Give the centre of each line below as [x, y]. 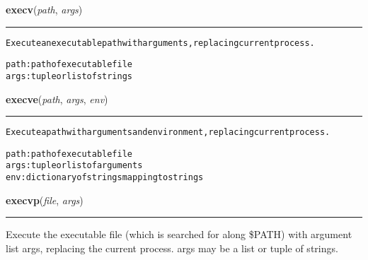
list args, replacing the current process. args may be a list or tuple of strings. [172, 248]
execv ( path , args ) [44, 9]
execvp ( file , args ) [45, 200]
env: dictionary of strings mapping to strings [105, 178]
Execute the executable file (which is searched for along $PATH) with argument [179, 234]
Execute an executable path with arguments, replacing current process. [160, 43]
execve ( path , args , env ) [57, 99]
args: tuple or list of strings [69, 76]
